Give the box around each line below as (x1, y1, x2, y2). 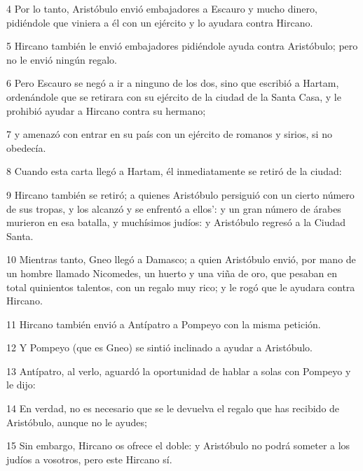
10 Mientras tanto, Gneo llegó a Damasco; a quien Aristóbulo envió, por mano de (6, 252, 356, 267)
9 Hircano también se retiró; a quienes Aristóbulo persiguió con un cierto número (6, 187, 355, 202)
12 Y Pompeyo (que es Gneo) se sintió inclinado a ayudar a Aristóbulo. (6, 340, 313, 355)
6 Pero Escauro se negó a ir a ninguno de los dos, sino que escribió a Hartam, (6, 76, 339, 90)
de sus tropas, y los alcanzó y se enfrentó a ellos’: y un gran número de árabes (6, 201, 341, 216)
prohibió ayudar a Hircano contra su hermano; (6, 103, 206, 118)
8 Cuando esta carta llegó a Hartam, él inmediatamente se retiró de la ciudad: (6, 164, 342, 178)
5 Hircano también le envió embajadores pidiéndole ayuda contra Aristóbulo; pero (6, 38, 358, 53)
